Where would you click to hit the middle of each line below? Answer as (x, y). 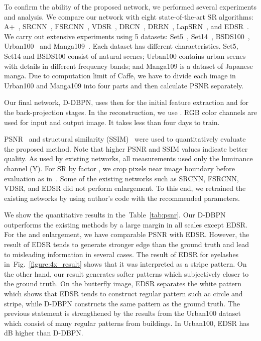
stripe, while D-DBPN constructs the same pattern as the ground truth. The (122, 303)
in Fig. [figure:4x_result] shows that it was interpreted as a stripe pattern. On (125, 264)
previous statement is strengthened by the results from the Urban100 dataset (123, 313)
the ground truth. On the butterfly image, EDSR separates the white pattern (123, 283)
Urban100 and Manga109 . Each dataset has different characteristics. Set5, (121, 46)
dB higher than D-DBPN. (44, 333)
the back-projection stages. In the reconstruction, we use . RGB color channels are (130, 112)
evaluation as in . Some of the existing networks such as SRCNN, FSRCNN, (121, 178)
